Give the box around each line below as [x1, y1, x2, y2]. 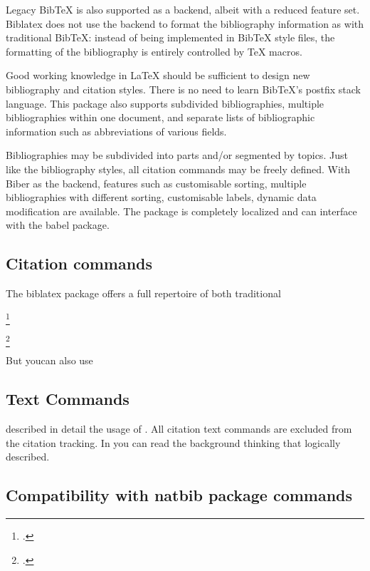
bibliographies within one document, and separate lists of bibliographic [6, 110, 315, 125]
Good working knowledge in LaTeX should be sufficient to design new [6, 68, 310, 83]
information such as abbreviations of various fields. [6, 123, 227, 138]
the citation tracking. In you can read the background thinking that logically [6, 435, 341, 450]
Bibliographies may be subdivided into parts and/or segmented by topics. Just [6, 148, 348, 163]
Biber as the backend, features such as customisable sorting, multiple [6, 175, 307, 190]
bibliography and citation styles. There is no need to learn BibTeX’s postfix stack [6, 81, 361, 96]
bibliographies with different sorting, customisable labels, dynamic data [6, 190, 317, 205]
